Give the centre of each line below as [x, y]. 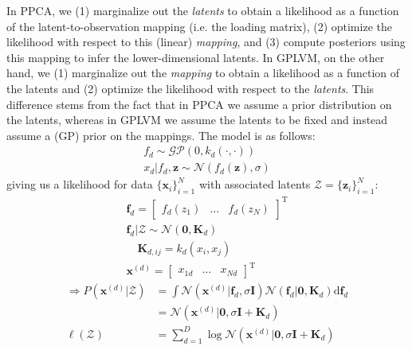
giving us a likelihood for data [80, 184]
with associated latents [255, 184]
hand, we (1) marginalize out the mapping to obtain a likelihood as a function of [203, 73]
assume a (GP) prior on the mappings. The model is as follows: [161, 135]
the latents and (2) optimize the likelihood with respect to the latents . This [190, 88]
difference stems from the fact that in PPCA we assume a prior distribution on [199, 104]
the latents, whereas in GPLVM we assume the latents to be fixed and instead [197, 120]
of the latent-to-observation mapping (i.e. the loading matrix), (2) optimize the [199, 26]
